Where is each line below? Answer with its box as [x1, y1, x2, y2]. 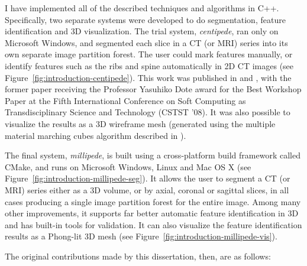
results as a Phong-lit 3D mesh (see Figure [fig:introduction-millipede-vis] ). [5, 230, 277, 242]
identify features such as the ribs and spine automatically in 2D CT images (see [5, 59, 294, 72]
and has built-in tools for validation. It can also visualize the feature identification [5, 218, 302, 231]
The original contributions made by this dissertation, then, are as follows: [5, 249, 271, 262]
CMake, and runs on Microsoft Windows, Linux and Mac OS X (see [5, 160, 251, 173]
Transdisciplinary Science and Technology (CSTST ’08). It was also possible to [5, 106, 290, 118]
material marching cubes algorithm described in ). [5, 129, 186, 141]
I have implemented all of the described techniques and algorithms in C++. [5, 2, 279, 14]
